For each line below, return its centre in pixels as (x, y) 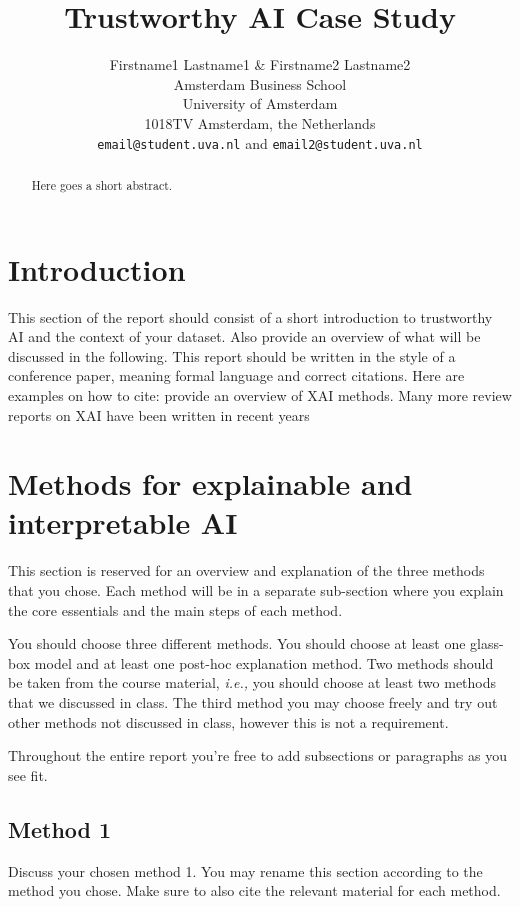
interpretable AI (123, 522)
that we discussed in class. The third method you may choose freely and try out (253, 701)
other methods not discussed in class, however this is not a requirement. (228, 721)
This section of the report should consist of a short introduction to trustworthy (250, 316)
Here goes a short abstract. (102, 184)
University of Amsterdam (260, 103)
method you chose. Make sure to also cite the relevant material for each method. (254, 890)
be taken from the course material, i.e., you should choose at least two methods (252, 682)
